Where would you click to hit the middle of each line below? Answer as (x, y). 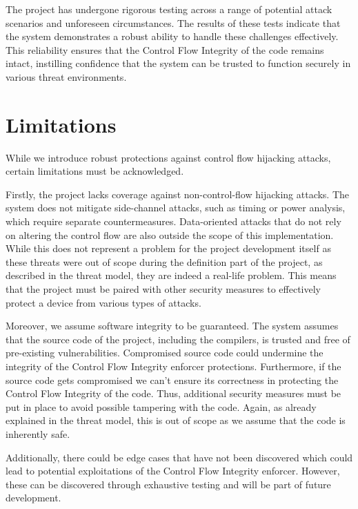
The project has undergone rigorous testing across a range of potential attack (169, 9)
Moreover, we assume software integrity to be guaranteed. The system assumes (172, 326)
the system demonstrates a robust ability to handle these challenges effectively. (172, 36)
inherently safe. (38, 433)
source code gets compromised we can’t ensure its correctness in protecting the (172, 380)
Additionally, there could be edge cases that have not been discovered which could (179, 457)
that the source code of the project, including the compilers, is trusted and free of (178, 339)
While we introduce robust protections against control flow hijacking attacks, (168, 157)
